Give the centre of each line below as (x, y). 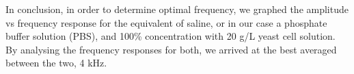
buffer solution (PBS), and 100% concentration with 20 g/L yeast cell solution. (171, 36)
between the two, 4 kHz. (56, 63)
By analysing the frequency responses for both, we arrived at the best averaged (171, 49)
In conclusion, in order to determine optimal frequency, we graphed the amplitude (177, 9)
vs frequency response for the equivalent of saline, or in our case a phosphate (166, 22)
